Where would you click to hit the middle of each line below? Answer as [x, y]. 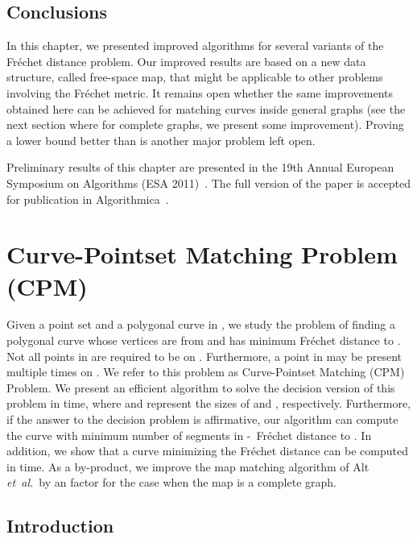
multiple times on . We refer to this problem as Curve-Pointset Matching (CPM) [206, 372]
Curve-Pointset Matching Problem [202, 254]
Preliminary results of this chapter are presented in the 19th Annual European [200, 167]
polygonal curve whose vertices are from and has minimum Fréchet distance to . [204, 340]
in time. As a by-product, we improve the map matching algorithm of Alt [188, 466]
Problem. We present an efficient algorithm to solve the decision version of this [201, 387]
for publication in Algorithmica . [88, 199]
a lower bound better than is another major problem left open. [161, 140]
